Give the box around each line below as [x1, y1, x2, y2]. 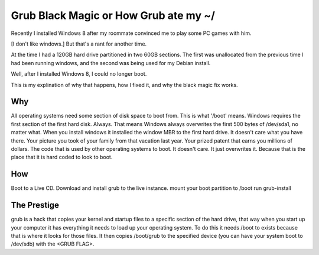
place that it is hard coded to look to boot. [11, 154, 113, 161]
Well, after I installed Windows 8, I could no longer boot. [11, 70, 147, 78]
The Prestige [11, 200, 59, 210]
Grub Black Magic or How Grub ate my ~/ [11, 9, 216, 22]
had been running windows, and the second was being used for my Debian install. [11, 59, 211, 66]
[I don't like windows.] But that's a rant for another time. [11, 40, 147, 47]
